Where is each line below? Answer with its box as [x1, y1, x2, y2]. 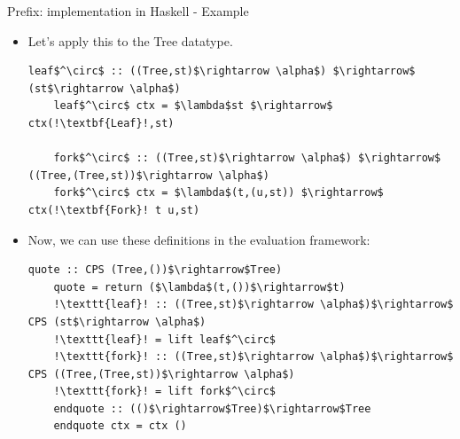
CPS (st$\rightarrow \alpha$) [27, 315, 207, 328]
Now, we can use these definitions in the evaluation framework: [27, 230, 370, 248]
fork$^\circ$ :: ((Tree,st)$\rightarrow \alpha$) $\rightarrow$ [53, 152, 441, 165]
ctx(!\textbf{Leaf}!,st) [27, 116, 175, 129]
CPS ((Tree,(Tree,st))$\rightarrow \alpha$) [27, 367, 295, 380]
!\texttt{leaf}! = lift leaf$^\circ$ [53, 333, 276, 346]
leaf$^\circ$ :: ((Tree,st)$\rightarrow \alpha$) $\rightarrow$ [27, 65, 416, 78]
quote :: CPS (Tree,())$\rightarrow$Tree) [27, 263, 283, 277]
